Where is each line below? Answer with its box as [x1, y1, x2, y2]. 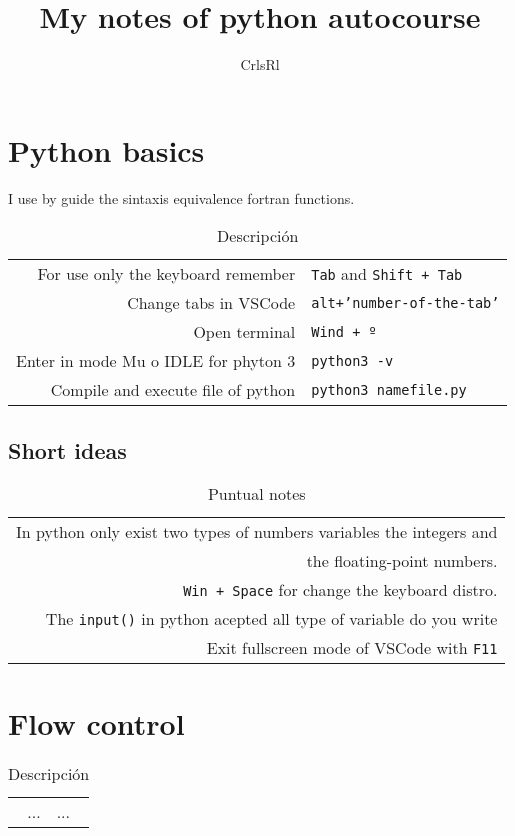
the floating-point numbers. [306, 549, 498, 573]
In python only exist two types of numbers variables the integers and [16, 520, 498, 544]
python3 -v [311, 352, 394, 369]
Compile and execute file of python [50, 378, 296, 402]
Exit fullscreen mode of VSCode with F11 [206, 636, 498, 660]
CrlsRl [240, 54, 280, 75]
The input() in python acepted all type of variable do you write [45, 607, 498, 631]
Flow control [8, 702, 185, 743]
